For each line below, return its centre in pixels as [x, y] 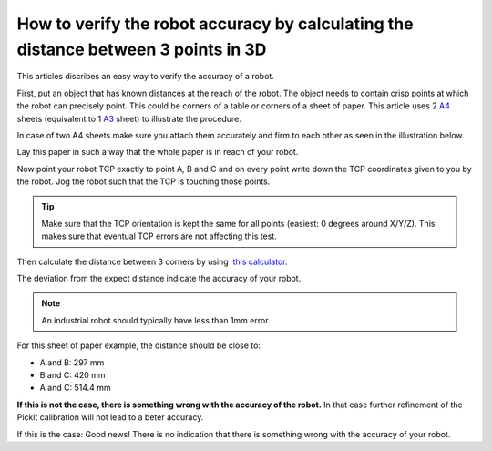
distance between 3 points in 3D [142, 49]
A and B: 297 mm [72, 362]
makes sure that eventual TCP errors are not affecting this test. [159, 236]
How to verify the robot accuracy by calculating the [215, 24]
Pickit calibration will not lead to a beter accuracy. [110, 417]
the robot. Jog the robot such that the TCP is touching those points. [143, 181]
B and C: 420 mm [72, 374]
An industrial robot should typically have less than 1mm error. [156, 320]
